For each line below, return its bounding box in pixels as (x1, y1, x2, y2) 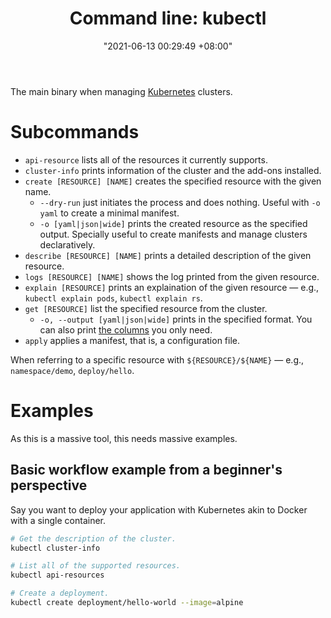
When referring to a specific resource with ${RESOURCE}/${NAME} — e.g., (10, 353, 305, 366)
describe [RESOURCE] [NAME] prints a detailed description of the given (24, 249, 312, 261)
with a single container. (10, 514, 106, 526)
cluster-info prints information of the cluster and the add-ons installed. (24, 164, 322, 176)
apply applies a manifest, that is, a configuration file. (24, 334, 241, 346)
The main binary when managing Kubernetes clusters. (10, 85, 233, 97)
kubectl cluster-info (10, 543, 101, 553)
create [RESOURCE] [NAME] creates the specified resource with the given (24, 175, 322, 187)
